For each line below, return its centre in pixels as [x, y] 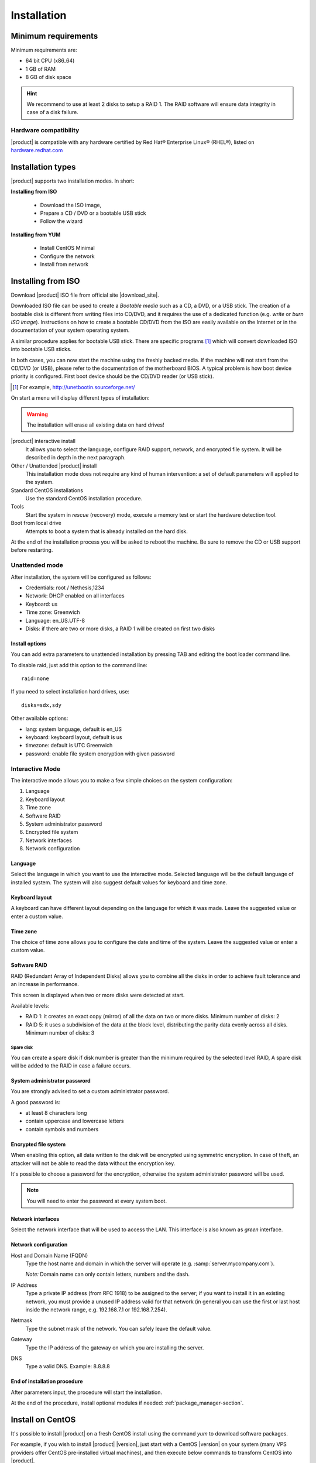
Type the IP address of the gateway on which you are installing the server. [115, 1347]
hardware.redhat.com [37, 150]
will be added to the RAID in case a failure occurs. [71, 1066]
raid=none [35, 679]
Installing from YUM [36, 235]
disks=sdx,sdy [41, 705]
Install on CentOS [43, 1419]
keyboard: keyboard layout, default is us [74, 737]
